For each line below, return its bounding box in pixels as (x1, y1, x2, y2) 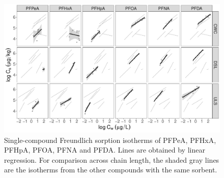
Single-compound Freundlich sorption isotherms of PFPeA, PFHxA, (4, 134, 216, 145)
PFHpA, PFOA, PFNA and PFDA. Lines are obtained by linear (4, 144, 205, 155)
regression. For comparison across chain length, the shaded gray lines (4, 154, 219, 165)
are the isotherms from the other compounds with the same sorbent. (4, 164, 217, 175)
